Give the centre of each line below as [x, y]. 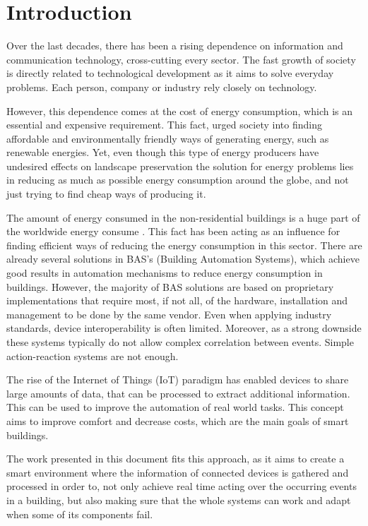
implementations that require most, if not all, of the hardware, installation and [177, 300]
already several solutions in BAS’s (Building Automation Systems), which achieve [183, 259]
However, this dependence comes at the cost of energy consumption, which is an [180, 110]
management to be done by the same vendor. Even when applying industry [169, 314]
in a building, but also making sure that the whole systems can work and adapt [179, 500]
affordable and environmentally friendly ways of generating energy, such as [168, 138]
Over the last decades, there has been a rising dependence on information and [175, 46]
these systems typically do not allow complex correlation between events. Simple [180, 342]
